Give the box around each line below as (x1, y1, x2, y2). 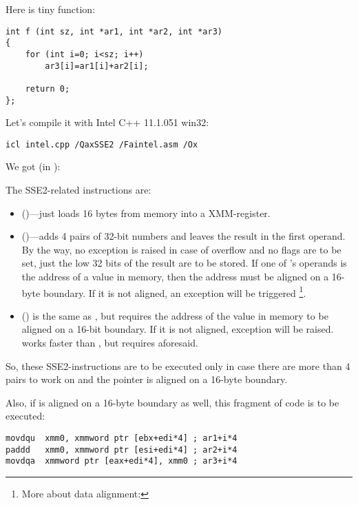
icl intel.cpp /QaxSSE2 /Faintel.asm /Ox (6, 139, 198, 150)
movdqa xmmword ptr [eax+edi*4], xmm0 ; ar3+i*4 (6, 456, 238, 466)
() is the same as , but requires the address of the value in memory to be (21, 308, 328, 322)
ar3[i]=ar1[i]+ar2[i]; (45, 61, 149, 71)
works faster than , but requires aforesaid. (21, 336, 198, 350)
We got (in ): (6, 159, 61, 174)
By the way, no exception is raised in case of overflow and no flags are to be (21, 242, 341, 256)
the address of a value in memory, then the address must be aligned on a (21, 269, 329, 283)
